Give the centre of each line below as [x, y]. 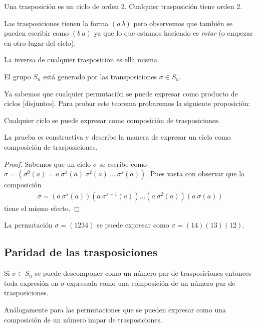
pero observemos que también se [183, 23]
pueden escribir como [37, 33]
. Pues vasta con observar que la [195, 174]
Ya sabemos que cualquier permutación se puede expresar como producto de [121, 93]
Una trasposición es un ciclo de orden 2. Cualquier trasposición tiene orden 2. [123, 6]
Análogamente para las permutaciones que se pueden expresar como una [115, 309]
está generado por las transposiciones [100, 76]
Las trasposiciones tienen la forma [56, 23]
